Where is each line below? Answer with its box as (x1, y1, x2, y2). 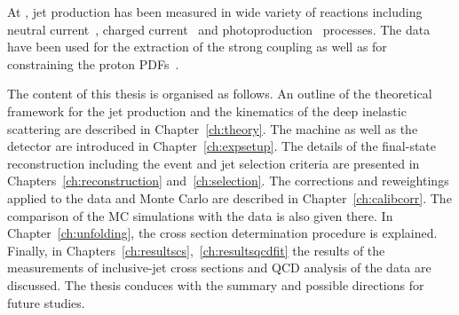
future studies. (7, 293, 85, 311)
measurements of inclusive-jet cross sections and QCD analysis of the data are (7, 258, 431, 277)
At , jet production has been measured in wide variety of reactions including (7, 3, 423, 20)
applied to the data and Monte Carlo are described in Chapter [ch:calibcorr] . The (7, 188, 452, 207)
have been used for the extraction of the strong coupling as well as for (7, 37, 387, 56)
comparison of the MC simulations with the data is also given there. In (7, 206, 393, 224)
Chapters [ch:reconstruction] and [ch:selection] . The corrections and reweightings (7, 171, 449, 190)
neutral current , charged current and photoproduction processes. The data (7, 20, 431, 38)
